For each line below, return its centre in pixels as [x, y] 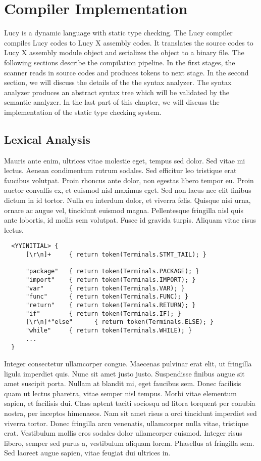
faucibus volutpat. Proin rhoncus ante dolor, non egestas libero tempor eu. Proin [129, 180]
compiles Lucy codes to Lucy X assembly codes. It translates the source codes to [129, 42]
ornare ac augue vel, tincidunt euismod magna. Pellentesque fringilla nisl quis [124, 210]
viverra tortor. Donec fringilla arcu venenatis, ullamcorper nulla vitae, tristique [126, 423]
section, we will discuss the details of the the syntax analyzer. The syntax [118, 82]
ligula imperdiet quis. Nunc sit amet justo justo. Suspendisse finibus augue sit [124, 373]
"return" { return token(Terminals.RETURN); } [111, 305]
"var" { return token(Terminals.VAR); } [105, 288]
